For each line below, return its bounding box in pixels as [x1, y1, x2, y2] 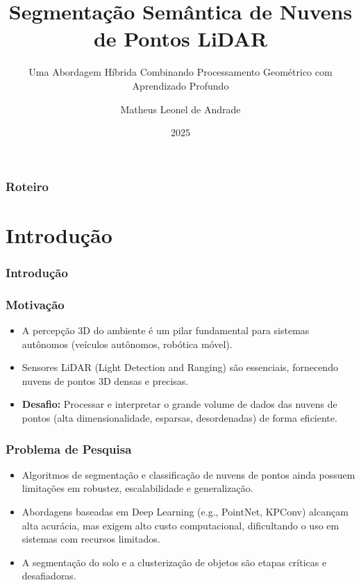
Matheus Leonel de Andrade [120, 101, 241, 116]
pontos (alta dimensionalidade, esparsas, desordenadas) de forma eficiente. [22, 411, 337, 425]
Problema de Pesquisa [6, 440, 132, 457]
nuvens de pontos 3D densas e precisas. [22, 373, 189, 388]
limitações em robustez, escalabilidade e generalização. [22, 481, 253, 495]
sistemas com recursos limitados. [22, 532, 160, 546]
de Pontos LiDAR [93, 24, 268, 53]
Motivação [6, 295, 65, 313]
